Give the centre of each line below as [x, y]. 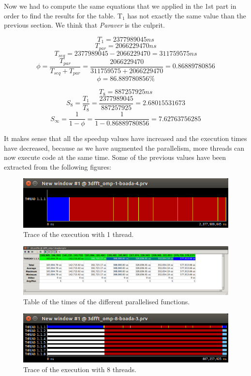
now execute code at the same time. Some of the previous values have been [115, 157]
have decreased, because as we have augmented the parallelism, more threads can [124, 148]
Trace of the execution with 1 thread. [79, 234]
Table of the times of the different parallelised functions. [107, 302]
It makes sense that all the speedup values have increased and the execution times [125, 138]
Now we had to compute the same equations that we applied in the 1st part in [120, 6]
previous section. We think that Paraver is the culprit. [84, 25]
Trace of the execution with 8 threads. [80, 369]
